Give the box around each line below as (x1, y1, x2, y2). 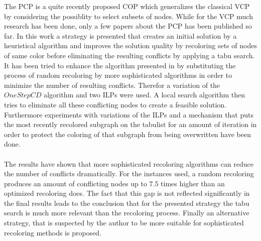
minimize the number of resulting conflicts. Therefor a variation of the (4, 79, 220, 90)
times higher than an (161, 178, 225, 188)
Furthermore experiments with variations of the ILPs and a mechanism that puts (4, 109, 253, 119)
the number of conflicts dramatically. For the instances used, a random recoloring (4, 168, 254, 179)
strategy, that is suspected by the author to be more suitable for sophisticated (4, 217, 244, 228)
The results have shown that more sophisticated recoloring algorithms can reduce (4, 158, 253, 169)
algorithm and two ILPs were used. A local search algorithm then (44, 89, 245, 100)
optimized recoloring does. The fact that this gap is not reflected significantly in (4, 188, 250, 198)
